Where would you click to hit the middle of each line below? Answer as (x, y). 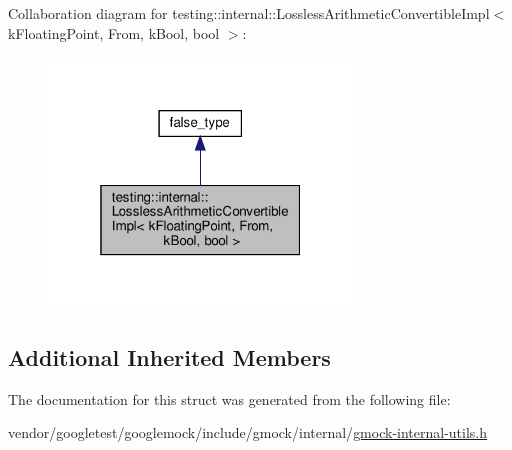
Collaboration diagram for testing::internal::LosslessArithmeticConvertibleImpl (249, 13)
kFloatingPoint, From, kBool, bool (114, 32)
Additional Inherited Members (169, 356)
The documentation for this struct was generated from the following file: (229, 398)
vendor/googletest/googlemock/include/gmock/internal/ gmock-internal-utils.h (248, 432)
